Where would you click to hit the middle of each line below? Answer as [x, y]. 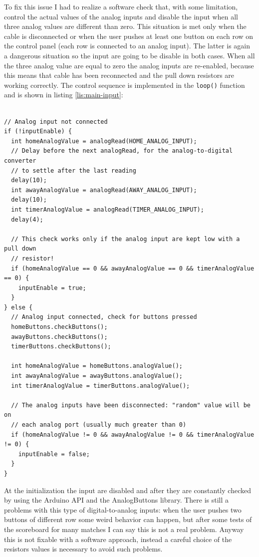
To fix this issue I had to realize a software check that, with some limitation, [121, 6]
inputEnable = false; [54, 454]
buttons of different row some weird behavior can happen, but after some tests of [128, 519]
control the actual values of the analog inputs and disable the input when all [121, 16]
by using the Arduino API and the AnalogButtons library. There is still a [117, 500]
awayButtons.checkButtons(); [59, 337]
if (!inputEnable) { [38, 132]
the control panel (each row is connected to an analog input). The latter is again [127, 46]
